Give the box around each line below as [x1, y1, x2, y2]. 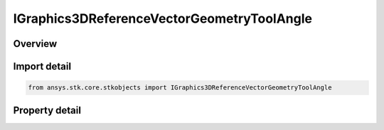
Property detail [13, 104, 82, 117]
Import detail [13, 60, 71, 72]
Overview [13, 38, 58, 50]
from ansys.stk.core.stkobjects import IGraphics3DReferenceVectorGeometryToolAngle [28, 84, 332, 92]
